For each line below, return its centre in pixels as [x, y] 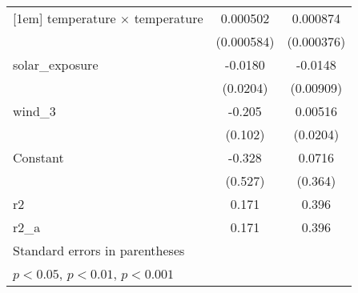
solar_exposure [56, 64]
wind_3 [34, 111]
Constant [38, 157]
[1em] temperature [64, 18]
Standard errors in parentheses [99, 250]
